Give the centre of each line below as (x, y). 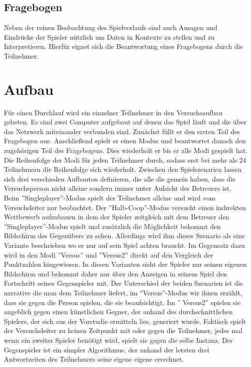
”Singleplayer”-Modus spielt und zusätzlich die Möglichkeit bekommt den (112, 226)
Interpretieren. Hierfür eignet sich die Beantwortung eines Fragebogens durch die (124, 46)
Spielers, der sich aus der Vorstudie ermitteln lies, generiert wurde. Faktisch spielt (125, 321)
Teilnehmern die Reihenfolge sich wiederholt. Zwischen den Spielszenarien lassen (123, 169)
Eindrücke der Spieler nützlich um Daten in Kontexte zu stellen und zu (109, 37)
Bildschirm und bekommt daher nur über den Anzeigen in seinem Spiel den (116, 273)
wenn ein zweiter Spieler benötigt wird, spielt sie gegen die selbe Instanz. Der (118, 340)
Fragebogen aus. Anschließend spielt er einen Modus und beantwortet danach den (125, 141)
